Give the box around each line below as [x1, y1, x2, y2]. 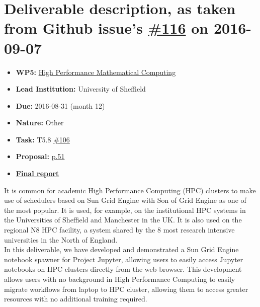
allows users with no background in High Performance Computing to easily [4, 274, 235, 284]
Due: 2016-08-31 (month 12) [16, 100, 105, 111]
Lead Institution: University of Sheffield [16, 84, 146, 94]
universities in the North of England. [4, 234, 118, 245]
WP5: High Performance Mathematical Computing [16, 66, 176, 77]
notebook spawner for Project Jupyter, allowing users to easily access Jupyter [4, 254, 243, 264]
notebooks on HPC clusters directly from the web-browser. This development [4, 264, 242, 274]
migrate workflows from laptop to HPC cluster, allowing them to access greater [4, 283, 248, 294]
